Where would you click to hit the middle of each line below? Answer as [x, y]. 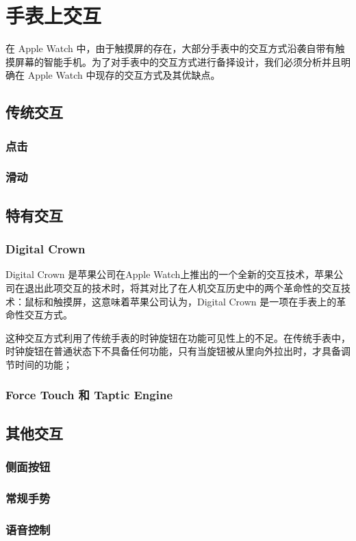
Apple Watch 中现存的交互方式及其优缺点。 [124, 75]
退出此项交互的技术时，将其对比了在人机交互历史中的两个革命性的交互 [182, 287]
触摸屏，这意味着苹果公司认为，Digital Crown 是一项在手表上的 [195, 301]
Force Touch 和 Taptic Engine [89, 395]
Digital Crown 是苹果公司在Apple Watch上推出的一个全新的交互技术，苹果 [170, 274]
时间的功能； [43, 364]
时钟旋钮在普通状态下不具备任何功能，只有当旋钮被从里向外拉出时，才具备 [173, 351]
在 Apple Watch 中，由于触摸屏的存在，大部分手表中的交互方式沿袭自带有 [170, 48]
